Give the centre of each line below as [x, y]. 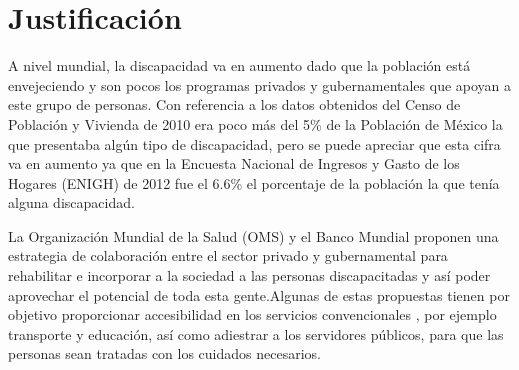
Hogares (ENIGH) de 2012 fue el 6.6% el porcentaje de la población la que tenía [254, 182]
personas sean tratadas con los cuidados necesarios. [164, 353]
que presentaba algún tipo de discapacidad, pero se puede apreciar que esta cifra [254, 143]
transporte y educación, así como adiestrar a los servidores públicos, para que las [256, 333]
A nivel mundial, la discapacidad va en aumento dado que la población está [239, 65]
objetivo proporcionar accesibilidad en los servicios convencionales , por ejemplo [252, 314]
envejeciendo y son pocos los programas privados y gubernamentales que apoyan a [260, 84]
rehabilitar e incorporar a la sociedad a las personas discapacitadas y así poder [249, 275]
